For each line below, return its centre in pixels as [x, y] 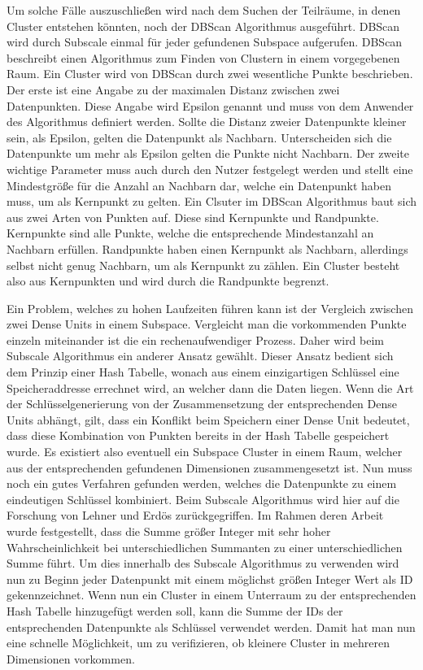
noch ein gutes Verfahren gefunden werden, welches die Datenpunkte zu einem [202, 483]
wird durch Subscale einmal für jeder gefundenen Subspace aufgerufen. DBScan [205, 42]
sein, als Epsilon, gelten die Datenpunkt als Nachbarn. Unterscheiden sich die [199, 137]
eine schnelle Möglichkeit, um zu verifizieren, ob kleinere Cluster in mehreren [198, 643]
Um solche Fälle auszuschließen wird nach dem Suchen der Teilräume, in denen [204, 10]
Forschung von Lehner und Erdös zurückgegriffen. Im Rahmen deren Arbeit [195, 515]
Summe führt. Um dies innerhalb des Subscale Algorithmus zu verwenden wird [203, 563]
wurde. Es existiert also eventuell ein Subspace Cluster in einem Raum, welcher [205, 452]
